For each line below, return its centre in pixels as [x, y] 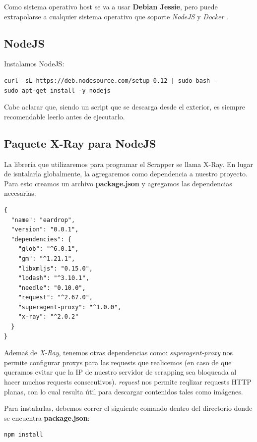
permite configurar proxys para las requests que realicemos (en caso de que [118, 362]
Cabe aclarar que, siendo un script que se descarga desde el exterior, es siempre [125, 107]
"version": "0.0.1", [45, 230]
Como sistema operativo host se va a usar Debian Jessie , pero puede [111, 6]
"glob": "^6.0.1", [48, 249]
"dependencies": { [41, 239]
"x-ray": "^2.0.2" [48, 317]
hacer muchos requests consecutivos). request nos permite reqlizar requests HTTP [128, 382]
